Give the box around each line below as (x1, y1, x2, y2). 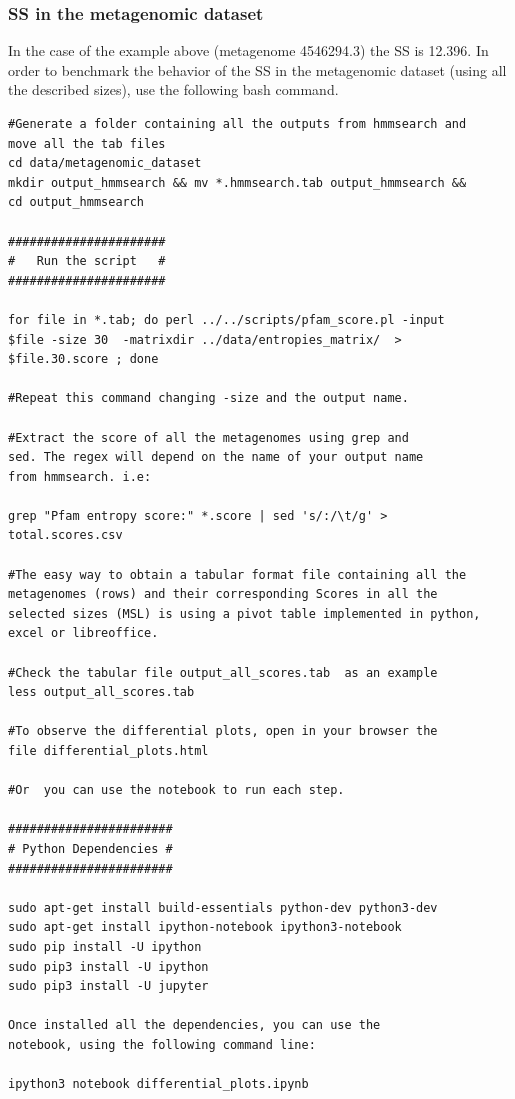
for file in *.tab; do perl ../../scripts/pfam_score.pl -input (8, 312, 445, 327)
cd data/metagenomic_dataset (8, 156, 202, 171)
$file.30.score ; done (8, 352, 159, 367)
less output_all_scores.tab (8, 685, 195, 700)
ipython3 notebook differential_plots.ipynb (8, 1077, 309, 1092)
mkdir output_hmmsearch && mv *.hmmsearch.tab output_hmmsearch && (8, 175, 467, 190)
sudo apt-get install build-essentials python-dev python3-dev (8, 900, 438, 915)
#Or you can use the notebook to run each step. (8, 783, 345, 798)
